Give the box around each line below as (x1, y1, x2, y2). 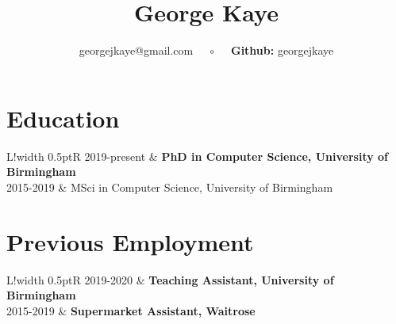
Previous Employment (6, 225, 254, 257)
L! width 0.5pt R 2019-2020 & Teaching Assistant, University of (6, 271, 334, 288)
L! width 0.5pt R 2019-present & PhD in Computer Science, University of (6, 147, 389, 164)
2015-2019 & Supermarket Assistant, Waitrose (6, 302, 256, 318)
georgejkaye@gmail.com (79, 42, 194, 59)
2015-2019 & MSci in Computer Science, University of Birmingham (6, 178, 333, 195)
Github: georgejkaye (230, 42, 334, 59)
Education (6, 101, 120, 134)
